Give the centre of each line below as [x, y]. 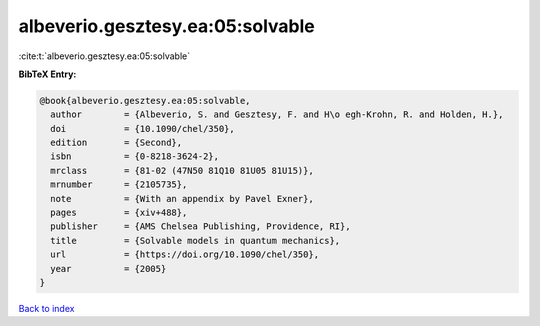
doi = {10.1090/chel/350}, [142, 128]
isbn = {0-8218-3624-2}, [135, 156]
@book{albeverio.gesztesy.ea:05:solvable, [145, 100]
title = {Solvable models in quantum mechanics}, [195, 240]
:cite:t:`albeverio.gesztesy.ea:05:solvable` [104, 56]
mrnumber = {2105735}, [119, 184]
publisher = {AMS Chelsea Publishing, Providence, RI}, [200, 226]
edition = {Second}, [116, 143]
